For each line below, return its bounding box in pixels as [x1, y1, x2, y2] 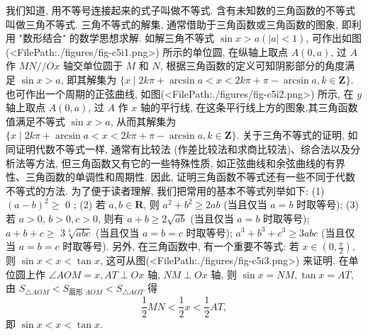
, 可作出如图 [306, 30, 362, 45]
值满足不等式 [6, 113, 65, 128]
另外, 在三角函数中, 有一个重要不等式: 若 [112, 239, 299, 254]
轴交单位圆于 [62, 58, 123, 73]
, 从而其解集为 [110, 113, 177, 128]
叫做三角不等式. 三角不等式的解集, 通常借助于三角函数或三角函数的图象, [6, 16, 338, 31]
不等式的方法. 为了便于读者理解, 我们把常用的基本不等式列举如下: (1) [6, 183, 325, 198]
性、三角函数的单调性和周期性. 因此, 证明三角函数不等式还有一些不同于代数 [6, 169, 356, 184]
